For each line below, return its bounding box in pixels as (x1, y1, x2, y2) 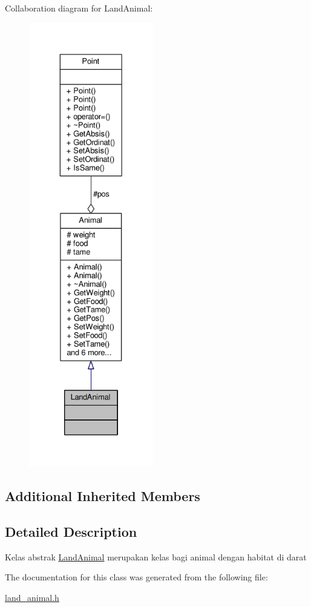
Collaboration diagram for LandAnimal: (5, 2, 153, 14)
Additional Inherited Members (5, 486, 200, 505)
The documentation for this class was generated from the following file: (5, 571, 268, 583)
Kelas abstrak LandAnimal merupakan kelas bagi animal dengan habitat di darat (5, 550, 307, 563)
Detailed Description (5, 522, 137, 540)
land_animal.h (5, 591, 59, 603)
